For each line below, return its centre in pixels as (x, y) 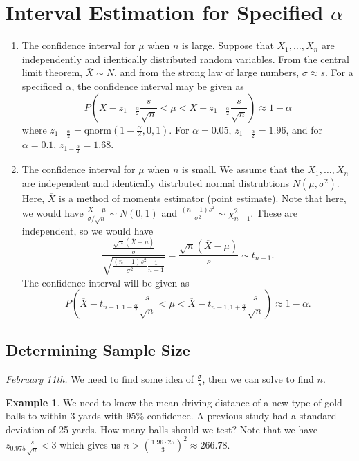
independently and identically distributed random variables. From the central (185, 58)
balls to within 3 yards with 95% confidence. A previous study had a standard (171, 416)
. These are (274, 213)
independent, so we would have (88, 230)
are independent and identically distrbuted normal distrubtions (156, 182)
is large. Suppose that (228, 45)
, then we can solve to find (258, 378)
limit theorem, (52, 72)
